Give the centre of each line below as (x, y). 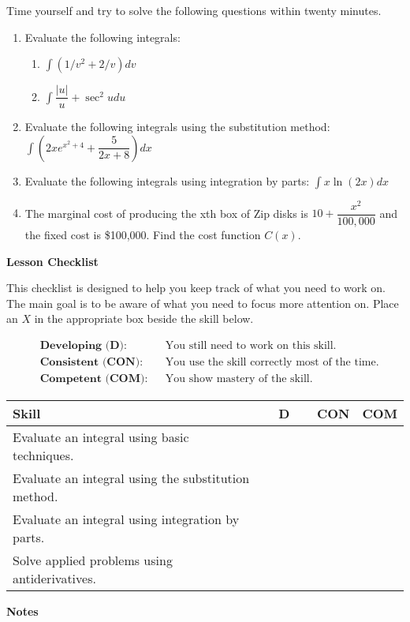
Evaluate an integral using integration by (126, 519)
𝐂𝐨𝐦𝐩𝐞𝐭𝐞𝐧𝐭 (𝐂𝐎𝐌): (94, 379)
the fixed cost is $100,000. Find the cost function (143, 234)
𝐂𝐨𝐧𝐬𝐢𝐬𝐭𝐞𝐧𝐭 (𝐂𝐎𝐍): (91, 362)
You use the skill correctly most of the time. (272, 362)
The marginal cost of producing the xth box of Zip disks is (166, 213)
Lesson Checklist (52, 261)
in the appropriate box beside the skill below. (144, 318)
